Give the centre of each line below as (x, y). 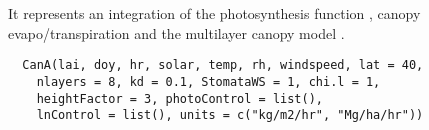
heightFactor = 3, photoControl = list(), (179, 98)
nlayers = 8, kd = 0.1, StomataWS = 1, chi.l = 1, (208, 81)
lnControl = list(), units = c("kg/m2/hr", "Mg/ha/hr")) (230, 115)
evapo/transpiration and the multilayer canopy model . (176, 32)
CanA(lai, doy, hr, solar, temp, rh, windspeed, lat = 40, (223, 65)
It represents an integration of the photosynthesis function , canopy (214, 13)
